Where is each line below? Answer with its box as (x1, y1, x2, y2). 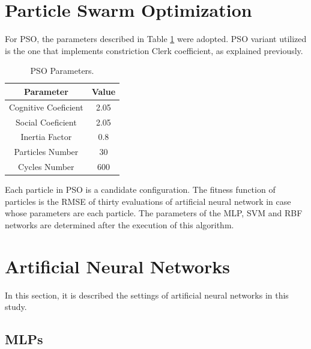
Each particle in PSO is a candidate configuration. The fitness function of (5, 183, 276, 196)
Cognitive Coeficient (9, 100, 83, 113)
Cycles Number (18, 160, 74, 173)
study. (5, 300, 27, 313)
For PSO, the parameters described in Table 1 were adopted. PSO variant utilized (5, 32, 307, 45)
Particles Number (14, 145, 79, 158)
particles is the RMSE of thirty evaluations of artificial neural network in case (5, 195, 291, 207)
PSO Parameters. (30, 64, 94, 77)
